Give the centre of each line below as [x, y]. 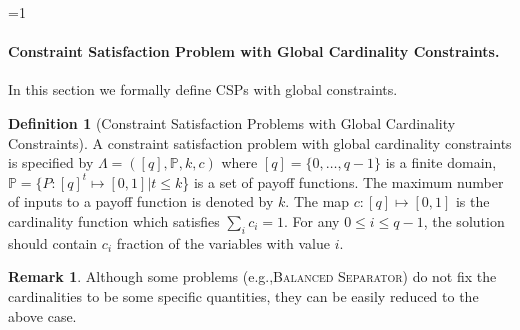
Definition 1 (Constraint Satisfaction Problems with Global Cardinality [232, 122]
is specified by [51, 162]
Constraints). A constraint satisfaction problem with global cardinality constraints [260, 142]
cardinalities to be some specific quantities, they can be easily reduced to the [243, 295]
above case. [42, 315]
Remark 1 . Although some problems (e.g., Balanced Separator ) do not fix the [252, 276]
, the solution [464, 220]
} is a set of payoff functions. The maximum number [343, 181]
